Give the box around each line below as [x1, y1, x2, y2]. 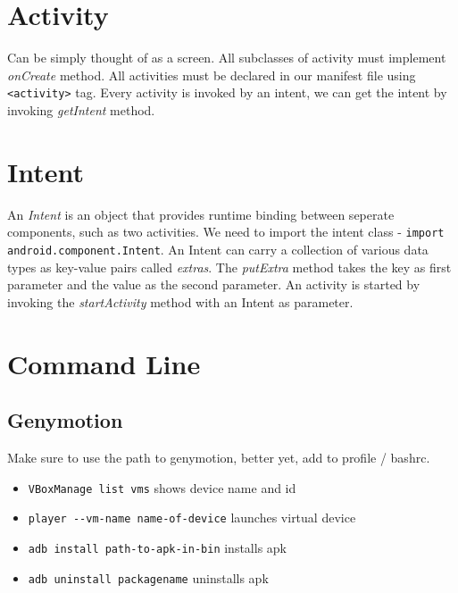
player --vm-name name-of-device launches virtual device [28, 508, 356, 527]
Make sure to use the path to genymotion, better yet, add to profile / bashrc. [7, 447, 430, 466]
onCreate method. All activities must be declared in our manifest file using [7, 65, 416, 84]
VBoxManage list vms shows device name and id [28, 478, 296, 497]
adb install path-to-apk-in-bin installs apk [28, 538, 287, 556]
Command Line [7, 345, 201, 381]
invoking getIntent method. [7, 100, 155, 119]
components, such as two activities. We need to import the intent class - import [7, 222, 445, 241]
